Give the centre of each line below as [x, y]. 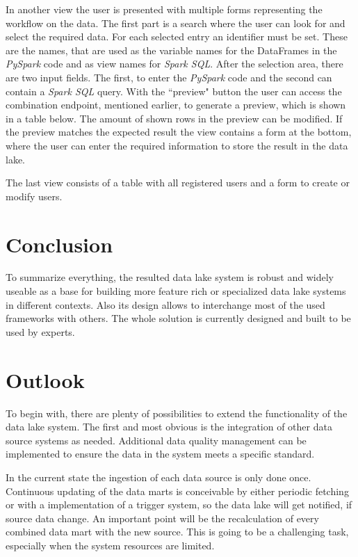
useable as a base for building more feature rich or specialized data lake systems [176, 291]
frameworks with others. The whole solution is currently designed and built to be [178, 318]
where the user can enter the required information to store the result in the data [177, 145]
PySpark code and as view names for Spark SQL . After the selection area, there [174, 64]
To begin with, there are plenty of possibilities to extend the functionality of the [177, 413]
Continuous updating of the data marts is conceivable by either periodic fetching [177, 491]
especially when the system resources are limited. [110, 545]
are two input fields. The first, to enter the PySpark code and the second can [169, 77]
